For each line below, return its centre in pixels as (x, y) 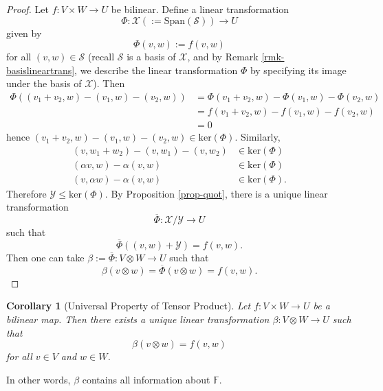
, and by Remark (223, 57)
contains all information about (146, 379)
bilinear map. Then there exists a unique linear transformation (138, 319)
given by (24, 33)
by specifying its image (298, 70)
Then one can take (45, 257)
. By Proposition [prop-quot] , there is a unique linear (216, 193)
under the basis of (44, 83)
